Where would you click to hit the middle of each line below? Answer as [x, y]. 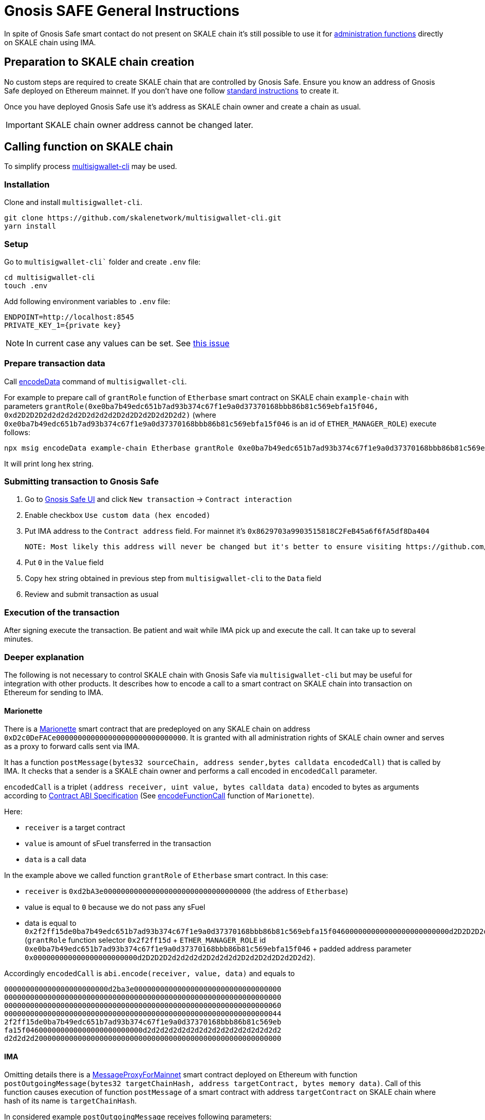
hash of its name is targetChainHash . [71, 1101]
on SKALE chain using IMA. [50, 42]
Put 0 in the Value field [64, 563]
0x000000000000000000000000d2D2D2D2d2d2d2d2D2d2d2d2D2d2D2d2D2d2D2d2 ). [170, 958]
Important [24, 125]
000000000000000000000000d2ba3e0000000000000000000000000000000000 [143, 989]
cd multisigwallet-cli [50, 277]
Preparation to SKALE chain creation [99, 62]
